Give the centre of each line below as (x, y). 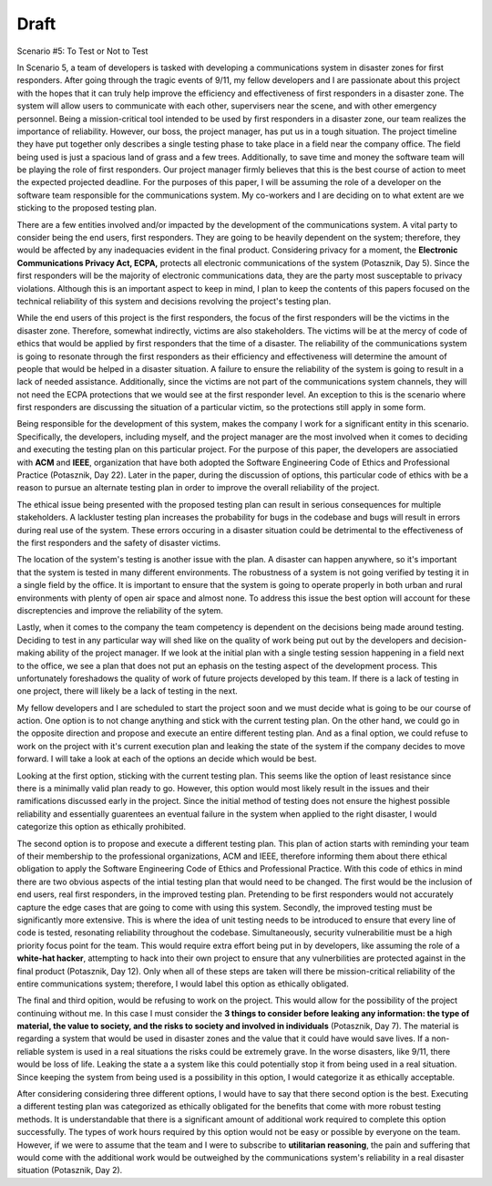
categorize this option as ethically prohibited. (102, 827)
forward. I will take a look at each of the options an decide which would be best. (167, 759)
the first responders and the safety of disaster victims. (119, 543)
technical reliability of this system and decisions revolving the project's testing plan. (174, 301)
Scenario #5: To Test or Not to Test (82, 51)
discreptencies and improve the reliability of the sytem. (120, 610)
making (31, 653)
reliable (31, 1051)
